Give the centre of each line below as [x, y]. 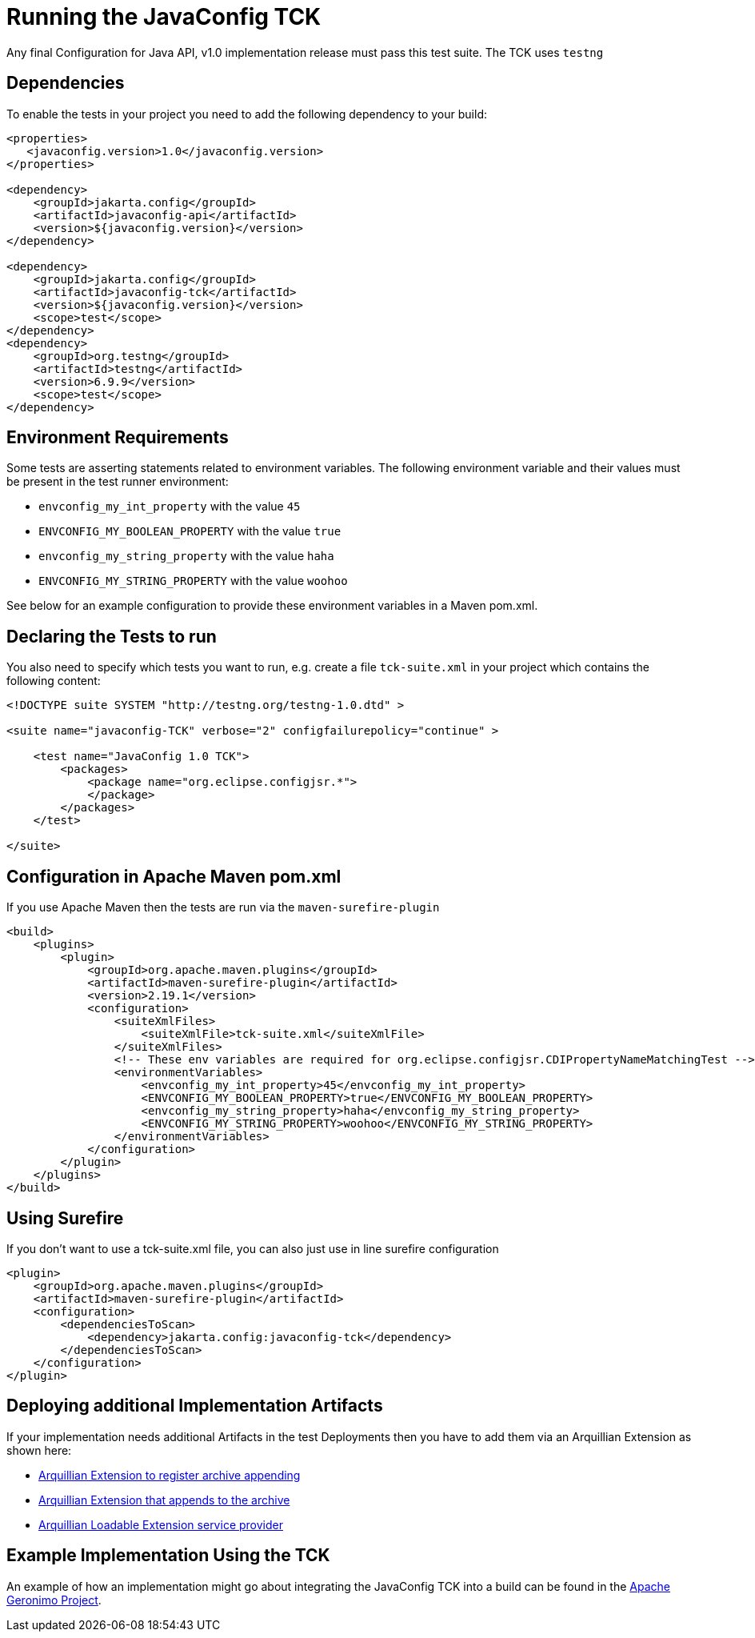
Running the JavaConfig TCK [164, 17]
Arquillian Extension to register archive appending [170, 1475]
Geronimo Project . [54, 1600]
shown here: [39, 1450]
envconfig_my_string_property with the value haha [186, 556]
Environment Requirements [118, 438]
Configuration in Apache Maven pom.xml [174, 876]
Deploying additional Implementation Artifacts [195, 1406]
